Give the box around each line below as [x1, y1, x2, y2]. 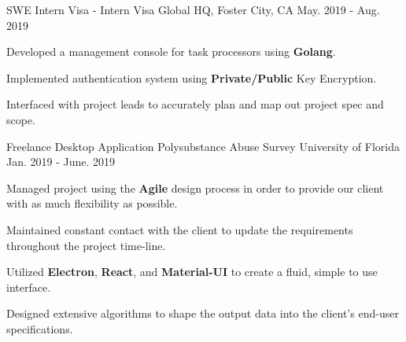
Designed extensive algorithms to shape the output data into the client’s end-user [6, 305, 399, 322]
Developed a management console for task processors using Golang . [6, 43, 336, 60]
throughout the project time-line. [6, 237, 166, 253]
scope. [6, 111, 36, 127]
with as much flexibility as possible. [6, 195, 178, 211]
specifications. [6, 320, 73, 336]
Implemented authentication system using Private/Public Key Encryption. [6, 69, 377, 86]
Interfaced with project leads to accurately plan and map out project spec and [6, 96, 384, 112]
